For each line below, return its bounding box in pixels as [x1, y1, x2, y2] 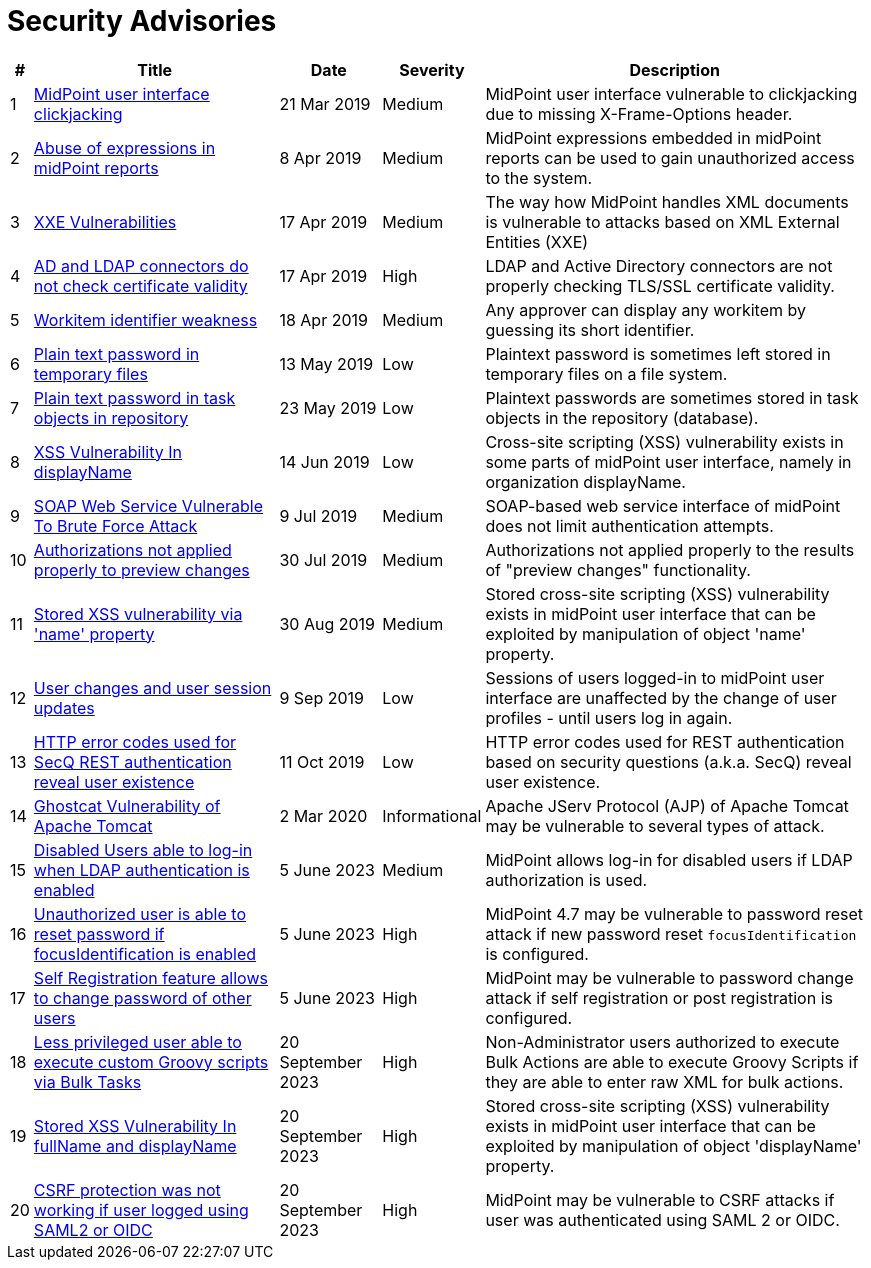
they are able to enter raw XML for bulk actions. [485, 1071, 844, 1092]
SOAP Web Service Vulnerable [33, 495, 264, 516]
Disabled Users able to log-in [33, 839, 253, 860]
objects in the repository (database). [485, 407, 759, 428]
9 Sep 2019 [279, 687, 364, 708]
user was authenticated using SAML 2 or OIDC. [485, 1209, 840, 1230]
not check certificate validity [33, 275, 248, 296]
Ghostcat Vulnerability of [33, 795, 221, 816]
